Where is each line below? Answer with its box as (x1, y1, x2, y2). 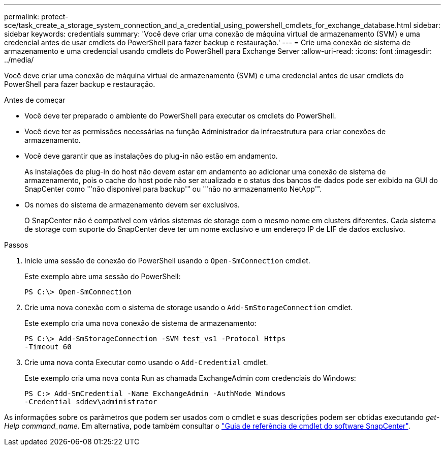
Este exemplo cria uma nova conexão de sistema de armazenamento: (24, 319, 257, 327)
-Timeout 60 (24, 343, 72, 351)
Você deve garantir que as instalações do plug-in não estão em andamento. (24, 152, 278, 160)
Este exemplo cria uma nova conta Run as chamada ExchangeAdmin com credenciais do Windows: (24, 374, 356, 382)
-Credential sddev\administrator (24, 398, 157, 406)
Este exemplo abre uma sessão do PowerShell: (24, 272, 181, 281)
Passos (4, 241, 28, 249)
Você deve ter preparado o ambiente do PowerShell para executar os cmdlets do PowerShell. (24, 111, 336, 120)
